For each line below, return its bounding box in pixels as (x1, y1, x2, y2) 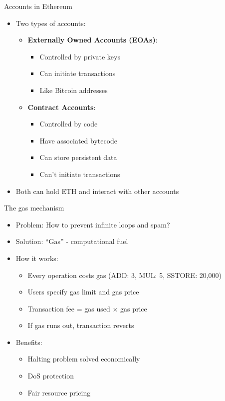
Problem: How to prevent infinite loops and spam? (15, 219, 170, 229)
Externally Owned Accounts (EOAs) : (27, 34, 158, 45)
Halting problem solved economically (27, 353, 140, 364)
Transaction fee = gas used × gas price (27, 303, 147, 313)
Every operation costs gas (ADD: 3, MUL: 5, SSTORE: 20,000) (27, 269, 222, 280)
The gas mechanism (4, 202, 64, 213)
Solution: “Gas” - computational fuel (15, 236, 128, 246)
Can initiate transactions (39, 68, 116, 78)
